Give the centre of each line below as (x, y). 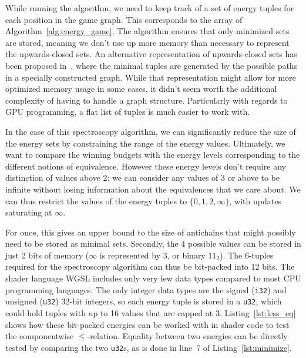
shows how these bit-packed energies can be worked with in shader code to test (147, 324)
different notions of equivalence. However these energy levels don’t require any (146, 166)
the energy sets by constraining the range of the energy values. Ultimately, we (145, 143)
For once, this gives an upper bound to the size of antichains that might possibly (151, 232)
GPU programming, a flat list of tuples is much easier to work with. (128, 112)
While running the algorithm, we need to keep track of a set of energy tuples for (150, 8)
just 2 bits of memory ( (47, 255)
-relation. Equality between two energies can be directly (187, 336)
